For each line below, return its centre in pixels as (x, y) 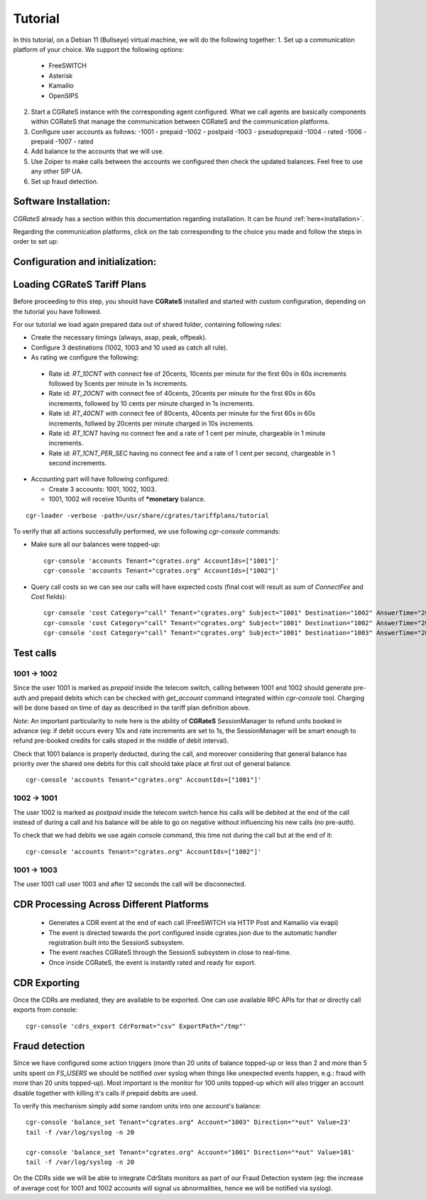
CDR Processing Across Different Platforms (111, 904)
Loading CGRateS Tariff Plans (80, 285)
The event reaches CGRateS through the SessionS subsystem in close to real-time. (170, 953)
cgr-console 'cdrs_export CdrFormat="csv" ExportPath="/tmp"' (136, 1026)
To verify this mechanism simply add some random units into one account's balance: (137, 1106)
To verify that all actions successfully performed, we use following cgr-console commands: (147, 531)
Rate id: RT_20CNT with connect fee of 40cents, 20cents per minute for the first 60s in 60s (182, 394)
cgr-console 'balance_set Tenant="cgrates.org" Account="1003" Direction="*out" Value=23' (189, 1122)
